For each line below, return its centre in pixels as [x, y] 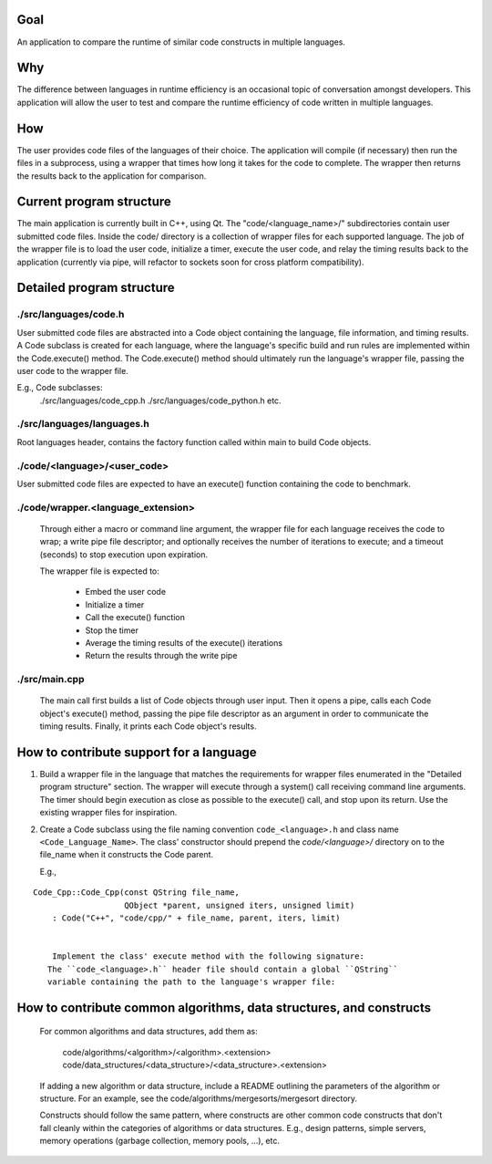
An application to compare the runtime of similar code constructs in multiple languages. [181, 42]
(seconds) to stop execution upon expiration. [124, 554]
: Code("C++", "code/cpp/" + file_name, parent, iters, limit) [196, 918]
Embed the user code [126, 592]
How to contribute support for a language [137, 752]
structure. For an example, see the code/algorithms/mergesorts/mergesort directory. [199, 1098]
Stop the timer [112, 630]
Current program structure [94, 202]
